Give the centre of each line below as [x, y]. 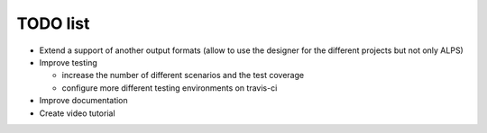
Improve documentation [83, 101]
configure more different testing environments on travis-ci [170, 88]
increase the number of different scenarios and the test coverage [183, 75]
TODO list [53, 23]
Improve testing [69, 62]
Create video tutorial [78, 113]
